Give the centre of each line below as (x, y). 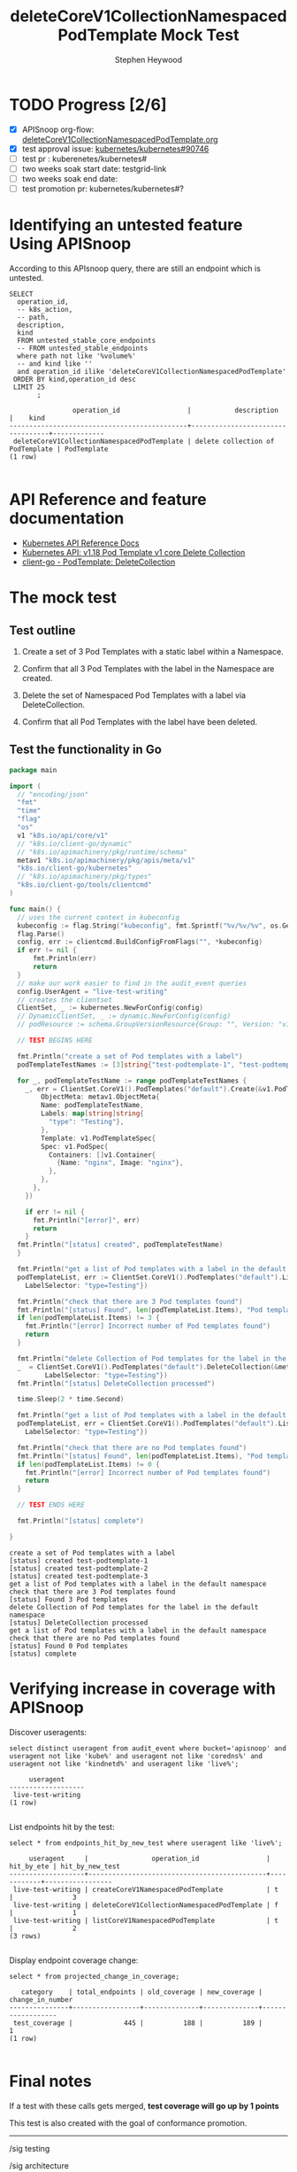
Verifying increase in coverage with (142, 1688)
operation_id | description (175, 410)
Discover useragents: (48, 1732)
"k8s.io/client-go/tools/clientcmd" (84, 885)
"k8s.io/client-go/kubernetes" (75, 869)
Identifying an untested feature (126, 225)
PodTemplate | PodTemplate (59, 449)
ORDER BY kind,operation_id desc (75, 379)
